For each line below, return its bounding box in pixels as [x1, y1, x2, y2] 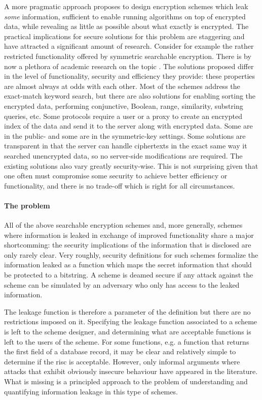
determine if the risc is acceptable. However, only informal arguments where [4, 356, 240, 366]
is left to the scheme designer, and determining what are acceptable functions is [4, 326, 251, 337]
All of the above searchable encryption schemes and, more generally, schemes [4, 220, 243, 230]
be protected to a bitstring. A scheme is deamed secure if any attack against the [4, 269, 253, 280]
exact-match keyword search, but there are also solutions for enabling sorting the [4, 90, 256, 101]
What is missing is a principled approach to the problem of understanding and [4, 376, 248, 386]
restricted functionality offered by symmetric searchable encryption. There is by [4, 50, 251, 61]
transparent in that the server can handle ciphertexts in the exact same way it [4, 140, 247, 151]
